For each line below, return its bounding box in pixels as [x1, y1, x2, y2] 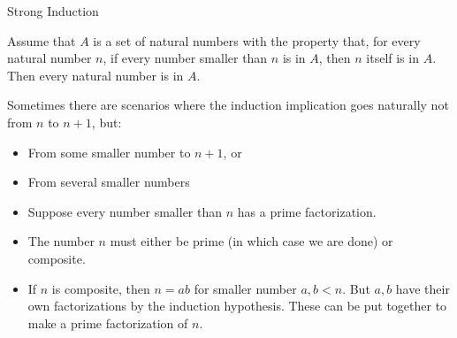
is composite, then [51, 279, 150, 297]
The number [27, 232, 95, 250]
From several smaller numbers [27, 173, 190, 191]
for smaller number [194, 279, 297, 297]
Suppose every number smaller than [27, 202, 223, 220]
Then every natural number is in [7, 65, 184, 84]
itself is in [366, 49, 419, 67]
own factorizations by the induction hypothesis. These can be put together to [27, 296, 447, 315]
